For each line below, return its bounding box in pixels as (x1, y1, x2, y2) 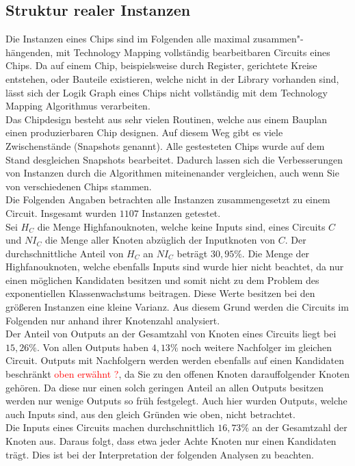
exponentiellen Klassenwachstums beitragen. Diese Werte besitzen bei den (5, 286, 315, 300)
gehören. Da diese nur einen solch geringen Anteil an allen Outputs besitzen (5, 380, 324, 394)
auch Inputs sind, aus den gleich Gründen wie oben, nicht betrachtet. (5, 406, 295, 421)
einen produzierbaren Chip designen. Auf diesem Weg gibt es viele (5, 125, 283, 140)
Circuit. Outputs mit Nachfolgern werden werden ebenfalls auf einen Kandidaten (5, 353, 345, 367)
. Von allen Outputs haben (36, 339, 148, 354)
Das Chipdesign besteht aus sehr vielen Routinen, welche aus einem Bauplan (5, 112, 328, 126)
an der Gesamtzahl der (252, 420, 347, 435)
